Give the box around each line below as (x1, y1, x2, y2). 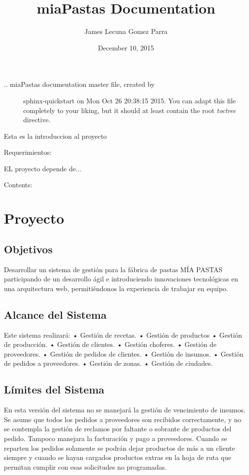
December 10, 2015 (98, 42, 154, 52)
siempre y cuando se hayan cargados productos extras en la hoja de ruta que (4, 452, 232, 462)
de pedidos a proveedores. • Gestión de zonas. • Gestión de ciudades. (4, 358, 213, 368)
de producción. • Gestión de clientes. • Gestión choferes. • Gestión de (4, 339, 217, 349)
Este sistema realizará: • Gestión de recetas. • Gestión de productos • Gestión (4, 329, 242, 340)
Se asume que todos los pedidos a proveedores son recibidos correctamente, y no (4, 414, 241, 424)
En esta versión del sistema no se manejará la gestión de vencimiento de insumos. (4, 405, 246, 415)
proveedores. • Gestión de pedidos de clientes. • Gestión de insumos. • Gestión (4, 348, 244, 359)
